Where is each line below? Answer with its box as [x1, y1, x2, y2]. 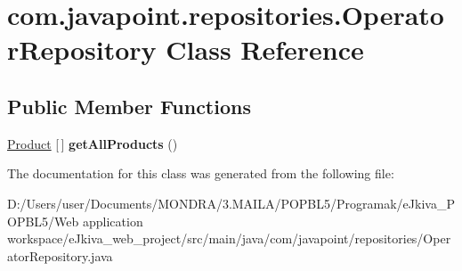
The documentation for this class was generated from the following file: [7, 164, 394, 183]
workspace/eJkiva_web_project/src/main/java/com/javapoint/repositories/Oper [7, 229, 451, 248]
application [82, 211, 143, 230]
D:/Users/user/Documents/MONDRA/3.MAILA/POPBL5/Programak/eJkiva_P [7, 193, 455, 212]
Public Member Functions [7, 92, 251, 119]
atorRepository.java [7, 246, 113, 265]
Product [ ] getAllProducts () [7, 134, 178, 152]
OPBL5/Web [7, 211, 79, 230]
